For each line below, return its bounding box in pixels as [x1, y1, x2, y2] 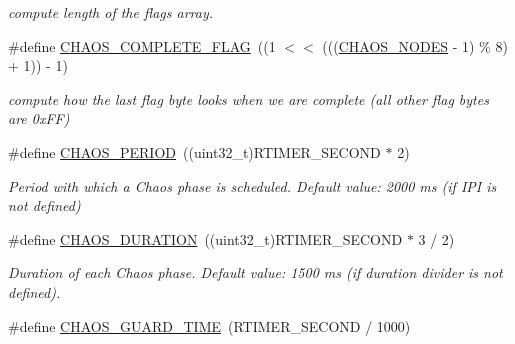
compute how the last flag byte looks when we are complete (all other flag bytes [8, 88, 489, 109]
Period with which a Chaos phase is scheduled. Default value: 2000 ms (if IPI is [8, 175, 497, 196]
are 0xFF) [8, 108, 70, 129]
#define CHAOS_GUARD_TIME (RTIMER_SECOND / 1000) [8, 315, 411, 336]
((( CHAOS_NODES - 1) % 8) [322, 35, 508, 56]
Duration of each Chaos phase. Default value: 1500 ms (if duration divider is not [8, 262, 503, 283]
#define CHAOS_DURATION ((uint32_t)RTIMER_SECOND [8, 228, 403, 249]
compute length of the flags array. [8, 2, 214, 22]
